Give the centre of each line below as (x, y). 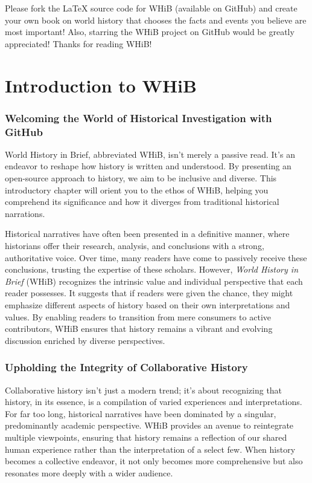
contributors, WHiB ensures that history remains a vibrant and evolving (139, 329)
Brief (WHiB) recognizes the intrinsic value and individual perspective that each (154, 281)
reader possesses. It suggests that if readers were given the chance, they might (149, 293)
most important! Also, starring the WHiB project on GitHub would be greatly (150, 32)
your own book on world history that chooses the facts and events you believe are (156, 20)
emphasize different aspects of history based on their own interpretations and (148, 305)
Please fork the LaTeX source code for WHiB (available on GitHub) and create (151, 8)
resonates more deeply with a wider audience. (89, 472)
